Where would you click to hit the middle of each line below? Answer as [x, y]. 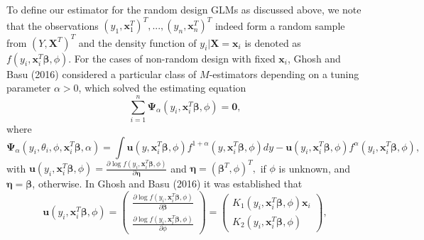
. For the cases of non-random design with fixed [172, 58]
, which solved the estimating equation [162, 88]
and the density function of [137, 42]
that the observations [53, 25]
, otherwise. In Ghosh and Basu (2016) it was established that [167, 184]
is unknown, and [315, 168]
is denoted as [273, 42]
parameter [29, 88]
